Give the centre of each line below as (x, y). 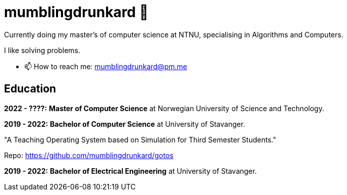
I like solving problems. (42, 50)
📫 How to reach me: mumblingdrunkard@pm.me (106, 66)
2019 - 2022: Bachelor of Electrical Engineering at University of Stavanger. (130, 171)
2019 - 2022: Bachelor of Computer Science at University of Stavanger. (125, 124)
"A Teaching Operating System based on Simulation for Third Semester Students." (140, 139)
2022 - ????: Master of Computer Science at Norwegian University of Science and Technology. (164, 108)
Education (30, 89)
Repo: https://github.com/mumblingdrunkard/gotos (89, 155)
